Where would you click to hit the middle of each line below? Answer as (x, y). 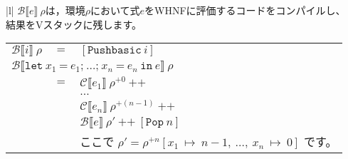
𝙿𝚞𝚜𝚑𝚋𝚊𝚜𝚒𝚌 (114, 50)
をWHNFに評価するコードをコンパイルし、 (245, 10)
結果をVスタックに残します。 (74, 24)
